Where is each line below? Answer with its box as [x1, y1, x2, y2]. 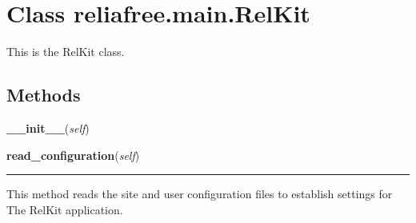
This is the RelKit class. [6, 43, 125, 60]
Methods [6, 82, 81, 107]
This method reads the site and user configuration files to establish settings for [6, 185, 393, 202]
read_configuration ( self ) [6, 146, 140, 163]
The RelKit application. [6, 201, 123, 217]
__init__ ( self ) [6, 119, 90, 136]
